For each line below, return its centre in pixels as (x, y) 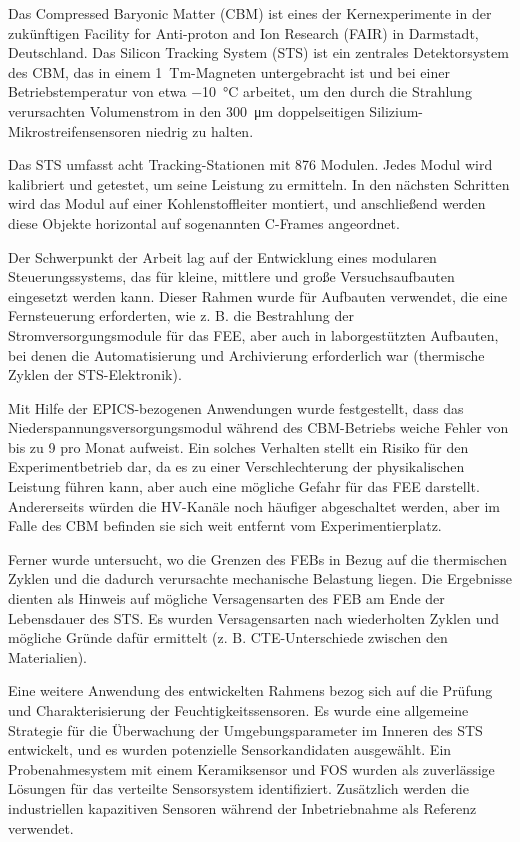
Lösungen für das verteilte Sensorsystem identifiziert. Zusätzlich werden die (238, 788)
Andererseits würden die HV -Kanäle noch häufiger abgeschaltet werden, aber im (254, 505)
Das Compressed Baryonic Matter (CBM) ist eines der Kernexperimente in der (250, 13)
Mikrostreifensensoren (74, 130)
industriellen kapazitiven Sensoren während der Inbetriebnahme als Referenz (242, 807)
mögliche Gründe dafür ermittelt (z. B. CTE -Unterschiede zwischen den (228, 637)
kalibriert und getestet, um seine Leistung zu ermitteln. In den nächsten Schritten (259, 183)
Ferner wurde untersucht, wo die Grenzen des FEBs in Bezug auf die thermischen (257, 558)
